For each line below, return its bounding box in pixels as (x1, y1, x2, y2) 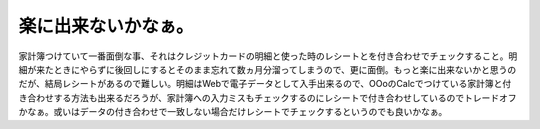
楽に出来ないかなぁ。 (18, 15, 194, 37)
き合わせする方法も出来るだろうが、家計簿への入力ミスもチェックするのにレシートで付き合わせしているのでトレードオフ (18, 91, 517, 104)
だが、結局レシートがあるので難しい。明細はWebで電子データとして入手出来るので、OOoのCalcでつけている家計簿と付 (18, 78, 512, 90)
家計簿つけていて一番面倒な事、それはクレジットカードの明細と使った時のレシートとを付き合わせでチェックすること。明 (18, 50, 518, 62)
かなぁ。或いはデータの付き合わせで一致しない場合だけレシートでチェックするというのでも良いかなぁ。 (18, 106, 448, 118)
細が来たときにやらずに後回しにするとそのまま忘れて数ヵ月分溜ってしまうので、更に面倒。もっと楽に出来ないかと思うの (18, 63, 517, 75)
